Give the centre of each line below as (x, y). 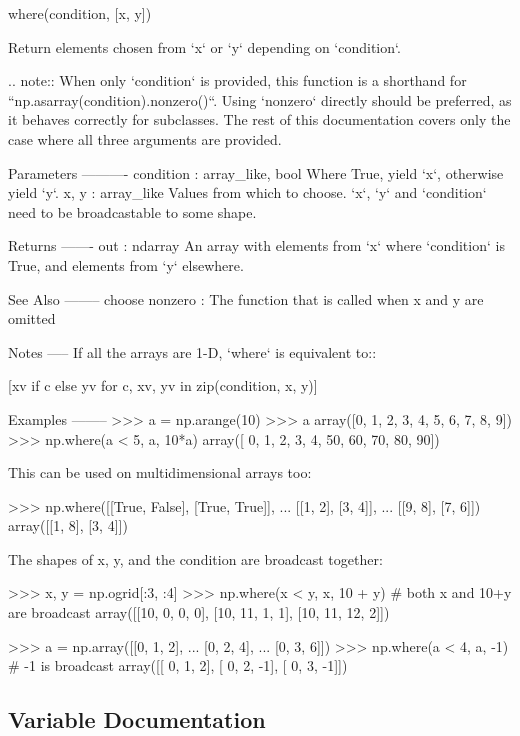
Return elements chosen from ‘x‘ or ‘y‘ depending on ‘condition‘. (204, 46)
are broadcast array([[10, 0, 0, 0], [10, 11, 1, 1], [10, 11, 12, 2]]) (199, 612)
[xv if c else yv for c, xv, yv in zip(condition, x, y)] (163, 385)
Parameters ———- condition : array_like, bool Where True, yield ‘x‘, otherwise (256, 172)
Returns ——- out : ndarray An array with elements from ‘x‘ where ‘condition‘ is (256, 245)
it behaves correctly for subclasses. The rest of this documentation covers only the (259, 119)
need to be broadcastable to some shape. (132, 211)
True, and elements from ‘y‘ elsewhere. (126, 264)
